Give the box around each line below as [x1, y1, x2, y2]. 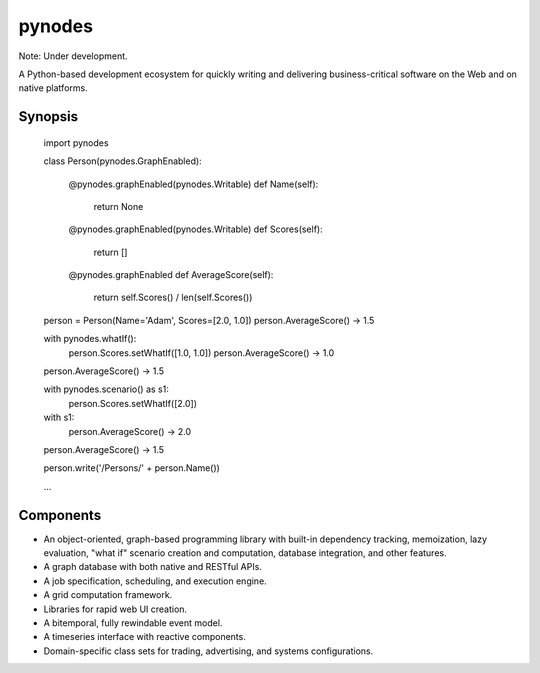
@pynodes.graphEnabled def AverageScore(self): [68, 269, 274, 281]
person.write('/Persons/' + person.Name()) [43, 462, 220, 474]
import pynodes [43, 136, 109, 149]
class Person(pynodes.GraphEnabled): [43, 155, 202, 167]
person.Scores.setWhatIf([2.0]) [68, 397, 198, 409]
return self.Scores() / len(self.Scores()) [93, 291, 253, 304]
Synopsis [18, 108, 79, 125]
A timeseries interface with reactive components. [43, 631, 247, 643]
